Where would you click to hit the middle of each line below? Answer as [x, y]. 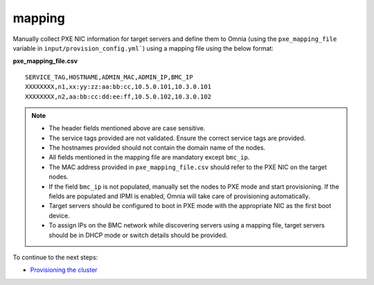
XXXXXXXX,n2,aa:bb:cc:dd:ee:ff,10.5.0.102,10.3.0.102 [118, 96]
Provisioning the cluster [64, 270]
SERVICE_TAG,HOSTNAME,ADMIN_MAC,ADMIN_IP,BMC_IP [109, 77]
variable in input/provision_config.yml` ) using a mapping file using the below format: [143, 48]
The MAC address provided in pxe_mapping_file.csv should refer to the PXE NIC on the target [188, 167]
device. [59, 216]
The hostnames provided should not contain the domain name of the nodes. [157, 148]
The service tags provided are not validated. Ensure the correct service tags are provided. [177, 138]
